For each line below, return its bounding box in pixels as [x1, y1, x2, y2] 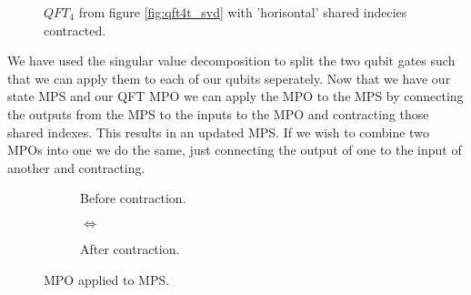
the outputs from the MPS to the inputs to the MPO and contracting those [7, 104, 429, 123]
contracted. [44, 20, 106, 39]
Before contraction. [80, 188, 186, 208]
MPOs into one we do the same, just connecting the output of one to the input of [7, 140, 462, 159]
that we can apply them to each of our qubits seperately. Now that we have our [7, 68, 451, 87]
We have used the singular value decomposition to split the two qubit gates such [7, 51, 456, 70]
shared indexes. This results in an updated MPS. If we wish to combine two [7, 122, 429, 141]
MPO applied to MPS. [44, 270, 170, 289]
